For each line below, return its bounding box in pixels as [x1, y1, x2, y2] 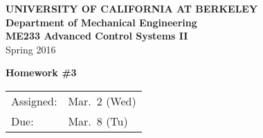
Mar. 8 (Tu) [68, 112, 128, 129]
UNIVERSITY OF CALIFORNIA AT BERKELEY [6, 1, 258, 15]
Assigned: [11, 92, 57, 109]
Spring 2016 [6, 42, 56, 56]
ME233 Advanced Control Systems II [6, 28, 188, 43]
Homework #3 [6, 65, 77, 80]
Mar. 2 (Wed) [68, 92, 136, 109]
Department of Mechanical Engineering [6, 15, 197, 29]
